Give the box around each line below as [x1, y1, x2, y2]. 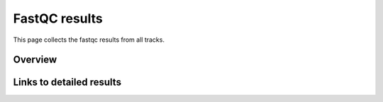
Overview [13, 54, 57, 66]
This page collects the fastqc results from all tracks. [13, 35, 165, 44]
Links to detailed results [13, 76, 122, 89]
